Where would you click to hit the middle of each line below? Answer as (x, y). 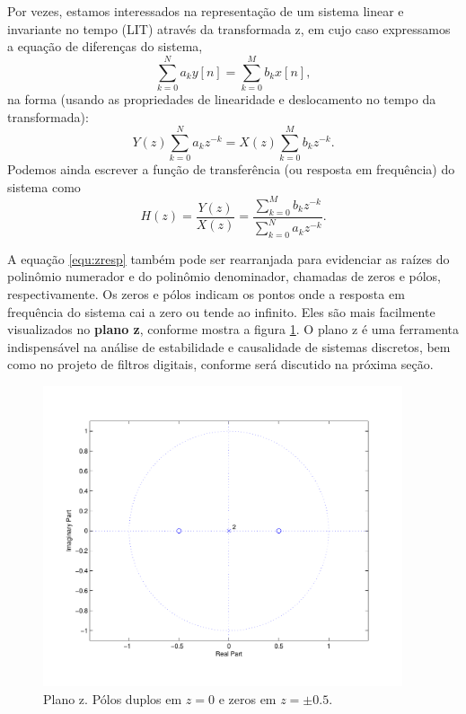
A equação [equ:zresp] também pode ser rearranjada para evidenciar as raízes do (229, 258)
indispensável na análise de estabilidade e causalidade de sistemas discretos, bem (229, 346)
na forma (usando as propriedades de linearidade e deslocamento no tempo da (222, 98)
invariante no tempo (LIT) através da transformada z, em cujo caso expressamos (229, 28)
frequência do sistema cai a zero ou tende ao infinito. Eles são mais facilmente (221, 311)
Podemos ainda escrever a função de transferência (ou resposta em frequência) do (231, 169)
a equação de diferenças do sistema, (105, 46)
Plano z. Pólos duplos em (113, 698)
